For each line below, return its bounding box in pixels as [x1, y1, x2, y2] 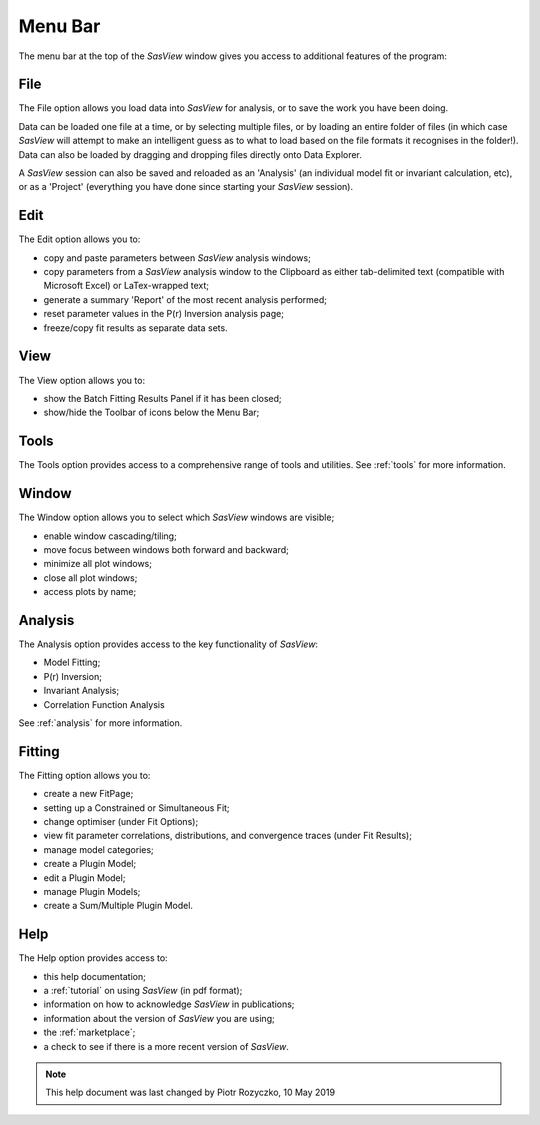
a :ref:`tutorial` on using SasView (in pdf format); [43, 985, 243, 997]
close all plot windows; [43, 571, 138, 584]
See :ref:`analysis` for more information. [18, 716, 183, 729]
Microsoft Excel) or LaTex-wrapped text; [43, 280, 210, 292]
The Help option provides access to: [18, 952, 169, 964]
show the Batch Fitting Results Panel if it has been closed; [43, 392, 282, 404]
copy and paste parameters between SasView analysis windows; [43, 251, 312, 264]
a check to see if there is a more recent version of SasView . [43, 1040, 290, 1052]
